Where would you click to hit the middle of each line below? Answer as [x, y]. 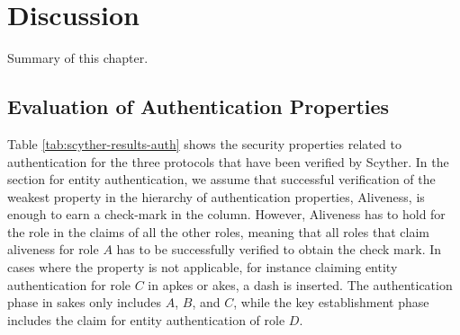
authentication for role [69, 284]
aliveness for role [53, 249]
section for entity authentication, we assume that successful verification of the [221, 179]
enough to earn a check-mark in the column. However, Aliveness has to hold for [226, 214]
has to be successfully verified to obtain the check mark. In [279, 249]
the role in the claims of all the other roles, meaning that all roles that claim [218, 231]
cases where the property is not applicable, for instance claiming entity [203, 267]
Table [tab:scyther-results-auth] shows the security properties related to [204, 143]
